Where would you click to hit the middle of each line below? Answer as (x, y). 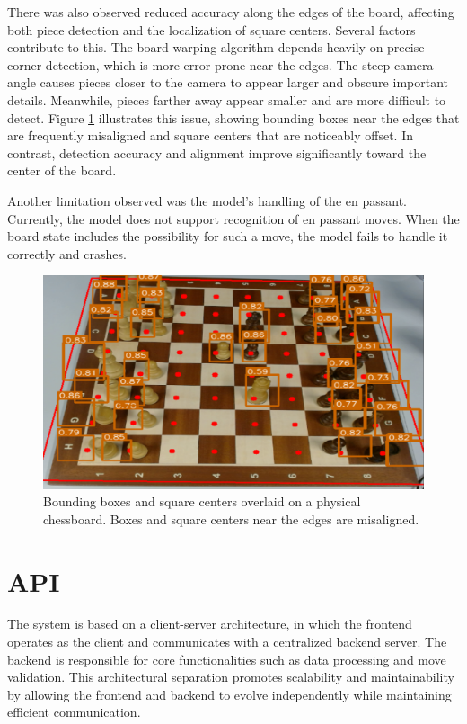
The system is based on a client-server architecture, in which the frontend (210, 624)
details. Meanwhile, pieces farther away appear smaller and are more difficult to (227, 99)
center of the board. (62, 170)
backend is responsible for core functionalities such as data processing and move (227, 659)
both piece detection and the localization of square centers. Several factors (211, 29)
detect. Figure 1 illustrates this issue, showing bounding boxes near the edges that (233, 117)
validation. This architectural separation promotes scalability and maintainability (231, 677)
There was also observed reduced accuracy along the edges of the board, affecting (231, 12)
